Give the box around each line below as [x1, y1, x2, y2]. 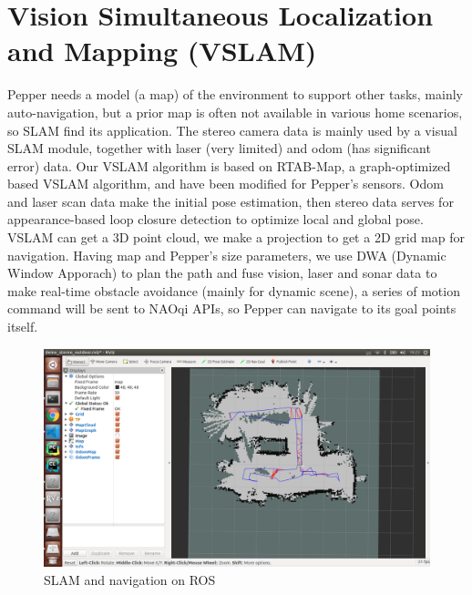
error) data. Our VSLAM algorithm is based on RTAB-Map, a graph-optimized [7, 156, 451, 175]
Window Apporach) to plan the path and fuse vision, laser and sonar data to [7, 263, 437, 282]
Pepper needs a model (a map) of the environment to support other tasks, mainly [7, 85, 463, 104]
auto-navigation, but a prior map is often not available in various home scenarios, [7, 102, 463, 121]
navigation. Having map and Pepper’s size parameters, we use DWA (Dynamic [7, 245, 446, 264]
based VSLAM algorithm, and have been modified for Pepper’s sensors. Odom [7, 174, 444, 193]
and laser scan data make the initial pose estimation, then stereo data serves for [7, 191, 454, 210]
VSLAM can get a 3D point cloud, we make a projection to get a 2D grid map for [7, 228, 465, 247]
